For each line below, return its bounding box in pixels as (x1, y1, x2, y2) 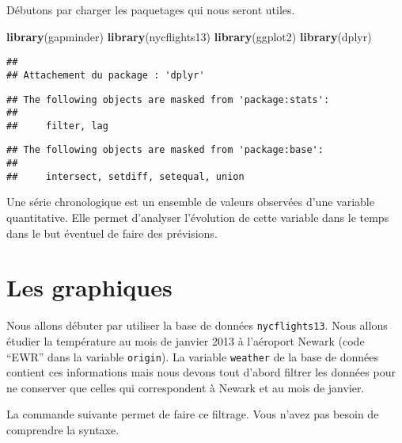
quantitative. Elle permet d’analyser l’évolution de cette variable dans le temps (6, 209, 389, 226)
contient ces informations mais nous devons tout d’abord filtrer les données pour (6, 364, 396, 380)
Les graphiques (6, 271, 173, 304)
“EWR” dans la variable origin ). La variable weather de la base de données (6, 348, 379, 365)
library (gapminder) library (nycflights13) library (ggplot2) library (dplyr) (6, 28, 372, 44)
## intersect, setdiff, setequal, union (6, 170, 245, 182)
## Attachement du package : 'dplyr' (6, 69, 205, 81)
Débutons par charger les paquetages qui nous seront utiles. (6, 2, 295, 17)
